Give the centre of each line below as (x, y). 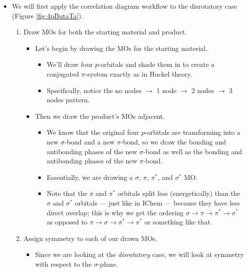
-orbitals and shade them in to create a (156, 64)
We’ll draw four (70, 64)
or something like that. (178, 222)
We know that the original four (93, 132)
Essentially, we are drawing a (90, 177)
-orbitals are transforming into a (193, 132)
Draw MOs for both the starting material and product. (105, 32)
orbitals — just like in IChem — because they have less (157, 202)
